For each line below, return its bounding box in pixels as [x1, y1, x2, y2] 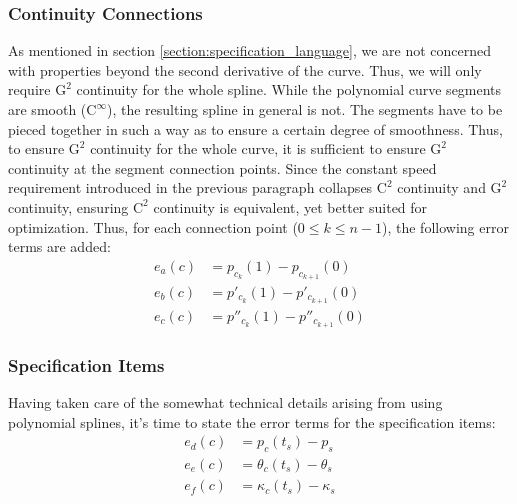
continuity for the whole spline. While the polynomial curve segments [76, 79, 502, 100]
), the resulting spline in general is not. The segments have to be [106, 99, 503, 119]
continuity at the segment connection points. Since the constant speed [8, 157, 437, 178]
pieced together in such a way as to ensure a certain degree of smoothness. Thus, [8, 118, 503, 139]
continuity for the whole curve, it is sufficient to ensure [90, 138, 426, 159]
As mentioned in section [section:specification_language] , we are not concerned [8, 40, 491, 61]
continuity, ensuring [8, 196, 129, 217]
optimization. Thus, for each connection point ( [8, 216, 298, 237]
